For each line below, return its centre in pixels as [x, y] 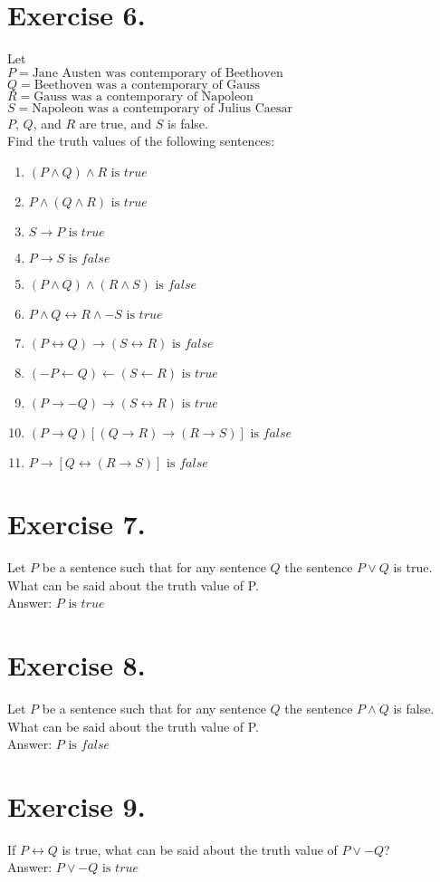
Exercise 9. [77, 805]
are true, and [115, 123]
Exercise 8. [77, 665]
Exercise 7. [77, 524]
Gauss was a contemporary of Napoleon [143, 96]
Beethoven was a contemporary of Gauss [147, 85]
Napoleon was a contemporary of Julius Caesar [163, 108]
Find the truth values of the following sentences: [141, 141]
